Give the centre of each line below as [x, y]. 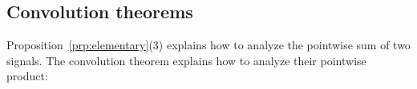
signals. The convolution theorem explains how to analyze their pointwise [186, 60]
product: [27, 76]
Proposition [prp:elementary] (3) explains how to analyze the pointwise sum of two [208, 45]
